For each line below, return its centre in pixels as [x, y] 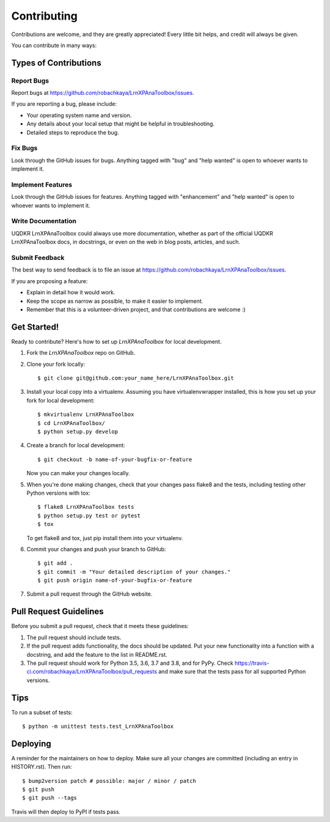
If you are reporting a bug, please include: [64, 104]
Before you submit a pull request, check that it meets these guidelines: [100, 626]
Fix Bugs [24, 148]
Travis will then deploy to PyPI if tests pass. [66, 812]
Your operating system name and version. [79, 115]
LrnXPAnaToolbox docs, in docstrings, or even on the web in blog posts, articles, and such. [126, 242]
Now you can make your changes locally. [78, 473]
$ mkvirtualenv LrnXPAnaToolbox [86, 415]
